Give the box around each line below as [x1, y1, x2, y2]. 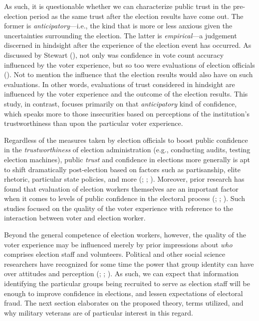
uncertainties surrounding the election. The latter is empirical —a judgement [4, 30, 237, 40]
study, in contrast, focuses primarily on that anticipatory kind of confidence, [4, 98, 237, 108]
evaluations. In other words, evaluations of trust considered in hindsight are [4, 79, 235, 89]
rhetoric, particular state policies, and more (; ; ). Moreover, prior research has [4, 174, 245, 184]
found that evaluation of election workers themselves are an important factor [4, 183, 239, 194]
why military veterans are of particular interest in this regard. [4, 307, 193, 318]
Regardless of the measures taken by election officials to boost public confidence [4, 134, 248, 145]
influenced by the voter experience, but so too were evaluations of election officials [4, 59, 255, 70]
